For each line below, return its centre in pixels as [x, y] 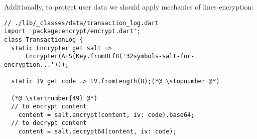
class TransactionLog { [44, 39]
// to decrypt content [49, 123]
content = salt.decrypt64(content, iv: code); [97, 132]
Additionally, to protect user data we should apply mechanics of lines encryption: [129, 7]
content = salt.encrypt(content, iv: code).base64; [106, 115]
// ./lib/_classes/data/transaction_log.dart [81, 23]
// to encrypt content [49, 107]
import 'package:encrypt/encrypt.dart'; [73, 31]
